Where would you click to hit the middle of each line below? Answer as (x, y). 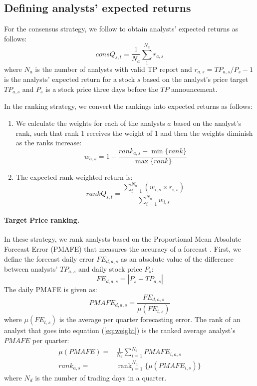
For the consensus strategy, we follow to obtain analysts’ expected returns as (121, 29)
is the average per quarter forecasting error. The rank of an (150, 319)
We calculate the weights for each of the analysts (90, 123)
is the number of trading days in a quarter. (101, 377)
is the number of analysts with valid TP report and (114, 69)
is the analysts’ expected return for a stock (70, 79)
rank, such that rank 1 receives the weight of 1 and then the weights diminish (134, 133)
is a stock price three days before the (102, 89)
